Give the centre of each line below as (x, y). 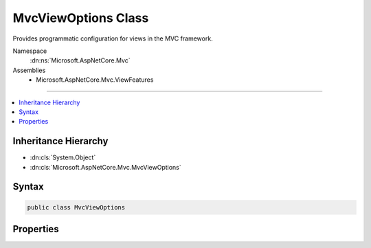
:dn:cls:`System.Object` (63, 157)
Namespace (30, 51)
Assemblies (29, 70)
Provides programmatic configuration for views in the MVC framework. (113, 38)
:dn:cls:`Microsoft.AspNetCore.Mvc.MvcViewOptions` (105, 167)
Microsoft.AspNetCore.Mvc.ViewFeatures (95, 80)
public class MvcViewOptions (76, 207)
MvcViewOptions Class (81, 18)
